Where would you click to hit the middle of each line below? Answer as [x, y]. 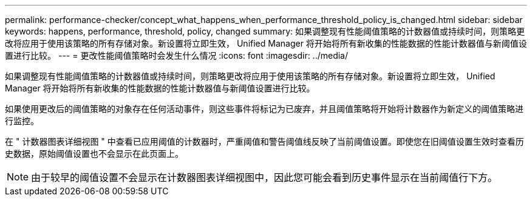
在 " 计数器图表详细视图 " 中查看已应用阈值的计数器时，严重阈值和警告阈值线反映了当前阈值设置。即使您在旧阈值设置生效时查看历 [264, 141]
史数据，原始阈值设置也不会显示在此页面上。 [94, 153]
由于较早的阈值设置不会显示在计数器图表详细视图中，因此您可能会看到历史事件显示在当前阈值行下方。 [264, 177]
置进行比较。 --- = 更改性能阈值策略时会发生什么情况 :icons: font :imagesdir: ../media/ [177, 55]
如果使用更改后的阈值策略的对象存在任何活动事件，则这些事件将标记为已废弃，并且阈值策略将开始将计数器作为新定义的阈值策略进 [264, 109]
